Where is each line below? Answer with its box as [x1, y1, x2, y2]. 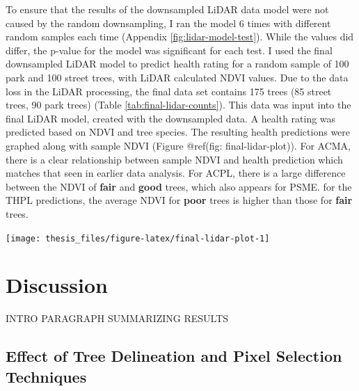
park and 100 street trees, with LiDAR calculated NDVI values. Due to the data [6, 70, 349, 84]
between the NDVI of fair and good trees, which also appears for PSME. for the [6, 179, 352, 193]
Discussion [6, 271, 108, 299]
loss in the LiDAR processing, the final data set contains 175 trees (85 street [6, 83, 332, 98]
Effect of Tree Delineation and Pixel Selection [6, 345, 342, 367]
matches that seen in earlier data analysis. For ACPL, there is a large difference [6, 166, 346, 180]
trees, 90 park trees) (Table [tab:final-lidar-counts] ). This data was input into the [6, 97, 351, 112]
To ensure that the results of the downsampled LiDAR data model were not [6, 2, 329, 16]
